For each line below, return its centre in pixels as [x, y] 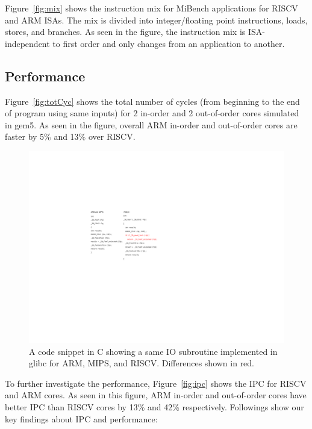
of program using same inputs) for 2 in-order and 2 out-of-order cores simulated [152, 113]
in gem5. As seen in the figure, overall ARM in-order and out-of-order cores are [151, 124]
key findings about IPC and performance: [81, 418]
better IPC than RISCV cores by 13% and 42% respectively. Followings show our [154, 406]
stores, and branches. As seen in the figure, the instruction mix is [125, 32]
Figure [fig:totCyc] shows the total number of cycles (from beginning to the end [152, 101]
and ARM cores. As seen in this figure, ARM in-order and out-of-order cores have [156, 395]
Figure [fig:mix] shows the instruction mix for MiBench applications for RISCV [151, 8]
